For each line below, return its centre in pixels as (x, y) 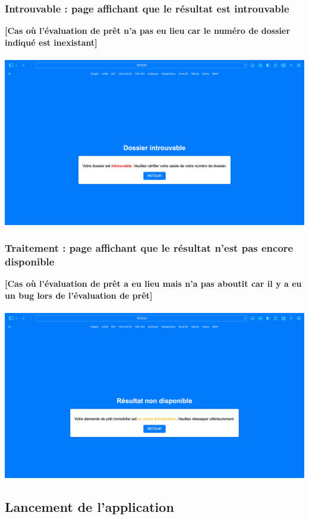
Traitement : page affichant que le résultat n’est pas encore (149, 248)
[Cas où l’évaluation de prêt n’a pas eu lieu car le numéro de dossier (148, 31)
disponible (30, 262)
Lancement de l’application (89, 506)
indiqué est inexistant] (51, 42)
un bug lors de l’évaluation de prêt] (79, 295)
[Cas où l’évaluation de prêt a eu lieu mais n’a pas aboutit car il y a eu (153, 284)
